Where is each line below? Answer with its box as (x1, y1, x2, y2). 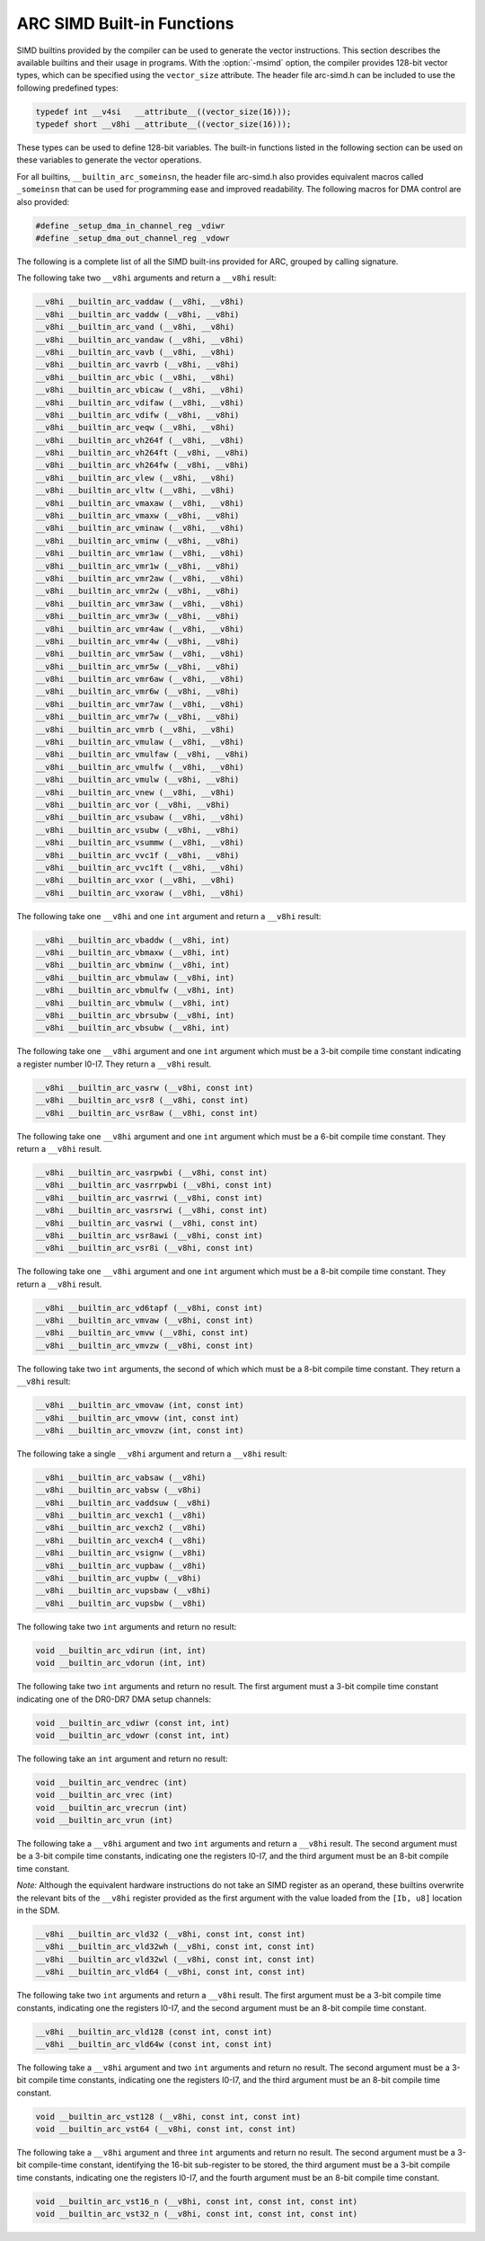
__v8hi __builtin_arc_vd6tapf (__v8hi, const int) (35, 1303, 264, 1313)
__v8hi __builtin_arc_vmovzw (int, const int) (35, 1425, 244, 1435)
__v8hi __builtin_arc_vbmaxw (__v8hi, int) (35, 948, 231, 958)
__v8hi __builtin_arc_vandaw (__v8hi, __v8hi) (35, 334, 244, 345)
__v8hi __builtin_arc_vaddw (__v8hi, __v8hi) (35, 309, 240, 319)
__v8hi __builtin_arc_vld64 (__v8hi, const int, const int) (35, 1967, 306, 1977)
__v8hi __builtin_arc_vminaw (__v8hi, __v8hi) (35, 523, 244, 534)
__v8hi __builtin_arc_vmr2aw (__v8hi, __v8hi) (35, 573, 244, 583)
